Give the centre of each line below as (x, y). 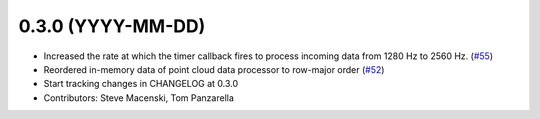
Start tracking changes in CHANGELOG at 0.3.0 (141, 84)
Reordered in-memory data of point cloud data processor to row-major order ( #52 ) (214, 69)
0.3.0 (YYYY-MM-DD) (112, 26)
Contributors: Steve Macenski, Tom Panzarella (139, 97)
